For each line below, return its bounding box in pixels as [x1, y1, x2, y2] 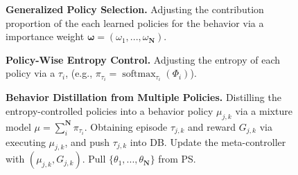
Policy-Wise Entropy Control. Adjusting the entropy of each [6, 52, 280, 66]
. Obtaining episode [84, 119, 168, 133]
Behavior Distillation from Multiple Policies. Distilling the [6, 90, 281, 104]
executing [6, 134, 46, 149]
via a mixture [235, 104, 292, 118]
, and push [64, 134, 110, 149]
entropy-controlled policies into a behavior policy [6, 104, 213, 118]
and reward [188, 119, 236, 133]
